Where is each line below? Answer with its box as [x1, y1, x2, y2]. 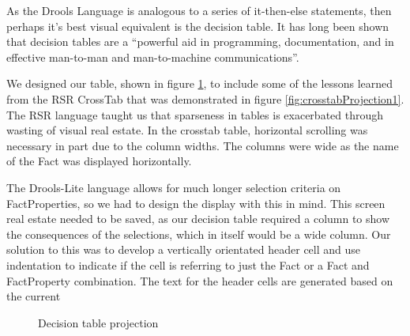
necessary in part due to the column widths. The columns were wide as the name [6, 137, 399, 153]
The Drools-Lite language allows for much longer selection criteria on [6, 179, 341, 195]
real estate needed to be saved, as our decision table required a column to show [6, 210, 390, 227]
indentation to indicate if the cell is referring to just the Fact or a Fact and [6, 256, 370, 273]
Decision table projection [38, 314, 159, 330]
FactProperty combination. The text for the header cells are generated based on [6, 272, 393, 289]
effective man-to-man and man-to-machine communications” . [6, 48, 299, 65]
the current [6, 288, 61, 304]
